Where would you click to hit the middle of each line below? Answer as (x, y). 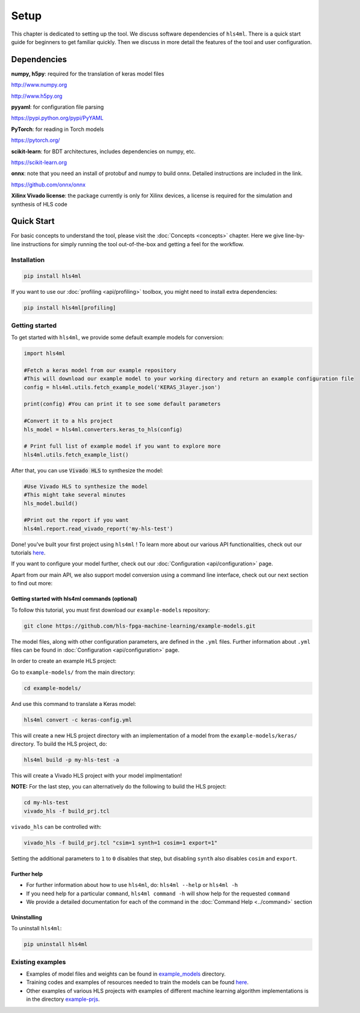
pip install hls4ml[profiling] (70, 308)
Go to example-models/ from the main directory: (73, 672)
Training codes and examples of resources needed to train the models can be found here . (138, 982)
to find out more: (32, 583)
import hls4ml (45, 354)
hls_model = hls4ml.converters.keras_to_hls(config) (103, 429)
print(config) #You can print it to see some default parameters (122, 404)
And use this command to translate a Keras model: (74, 703)
